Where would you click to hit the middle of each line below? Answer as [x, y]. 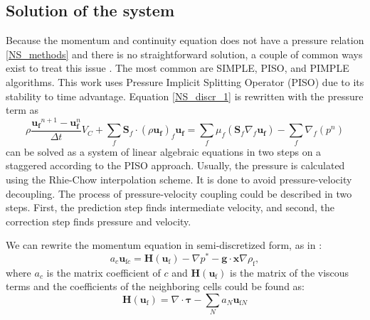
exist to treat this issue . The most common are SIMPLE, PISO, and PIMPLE [178, 68]
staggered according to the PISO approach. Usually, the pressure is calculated [175, 165]
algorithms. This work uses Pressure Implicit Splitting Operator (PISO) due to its [185, 81]
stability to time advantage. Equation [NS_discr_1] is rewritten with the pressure [185, 96]
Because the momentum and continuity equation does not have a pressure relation [185, 40]
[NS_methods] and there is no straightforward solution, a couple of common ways [184, 54]
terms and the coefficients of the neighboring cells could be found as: [155, 286]
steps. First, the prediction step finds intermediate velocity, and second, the [170, 207]
